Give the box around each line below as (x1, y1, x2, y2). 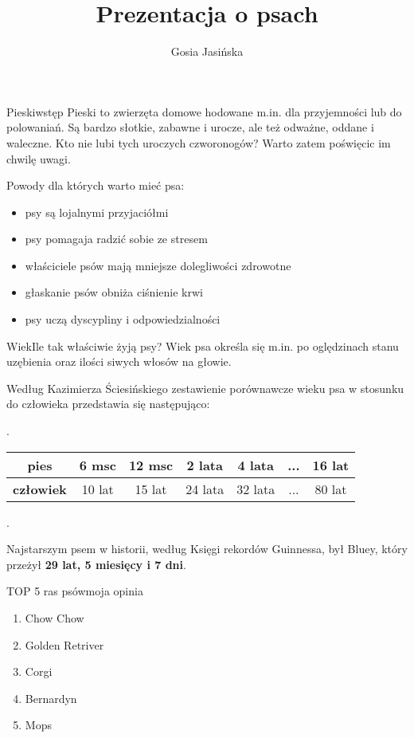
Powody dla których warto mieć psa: (6, 177, 185, 194)
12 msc (128, 455, 174, 474)
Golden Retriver (25, 636, 104, 653)
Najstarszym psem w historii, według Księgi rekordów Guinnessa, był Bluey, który (6, 540, 408, 557)
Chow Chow (25, 610, 84, 626)
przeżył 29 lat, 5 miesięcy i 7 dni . (6, 555, 186, 572)
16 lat (312, 455, 350, 474)
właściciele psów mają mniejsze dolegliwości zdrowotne (25, 257, 291, 273)
